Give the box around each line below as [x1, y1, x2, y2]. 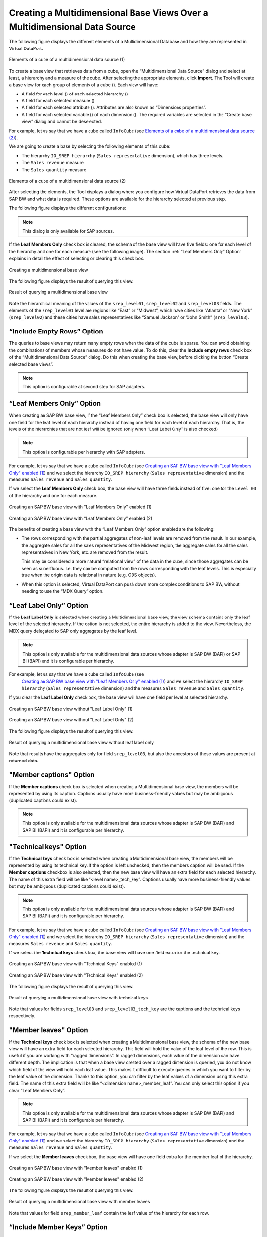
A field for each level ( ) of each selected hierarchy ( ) [21, 91, 128, 96]
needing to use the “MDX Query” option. [21, 588, 104, 594]
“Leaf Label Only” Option [9, 601, 89, 610]
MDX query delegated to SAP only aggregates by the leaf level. [9, 628, 138, 634]
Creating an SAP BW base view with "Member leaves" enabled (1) [9, 1165, 143, 1171]
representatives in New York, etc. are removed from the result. [21, 549, 149, 555]
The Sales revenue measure [21, 160, 84, 166]
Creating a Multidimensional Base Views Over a [9, 7, 209, 18]
